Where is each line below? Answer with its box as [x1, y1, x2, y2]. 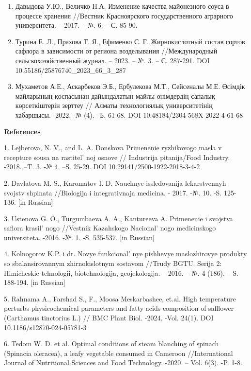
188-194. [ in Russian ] [4, 277, 65, 287]
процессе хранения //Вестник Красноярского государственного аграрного [15, 10, 233, 20]
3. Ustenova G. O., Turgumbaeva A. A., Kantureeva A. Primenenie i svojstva [4, 213, 233, 223]
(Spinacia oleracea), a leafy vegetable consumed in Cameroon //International [4, 348, 233, 358]
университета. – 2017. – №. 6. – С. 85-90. [15, 20, 138, 30]
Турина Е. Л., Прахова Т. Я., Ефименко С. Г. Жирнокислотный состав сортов [15, 36, 245, 46]
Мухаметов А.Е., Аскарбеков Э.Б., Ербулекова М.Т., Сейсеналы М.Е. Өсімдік [15, 81, 245, 91]
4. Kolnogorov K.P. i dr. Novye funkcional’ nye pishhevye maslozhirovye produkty [4, 248, 247, 259]
